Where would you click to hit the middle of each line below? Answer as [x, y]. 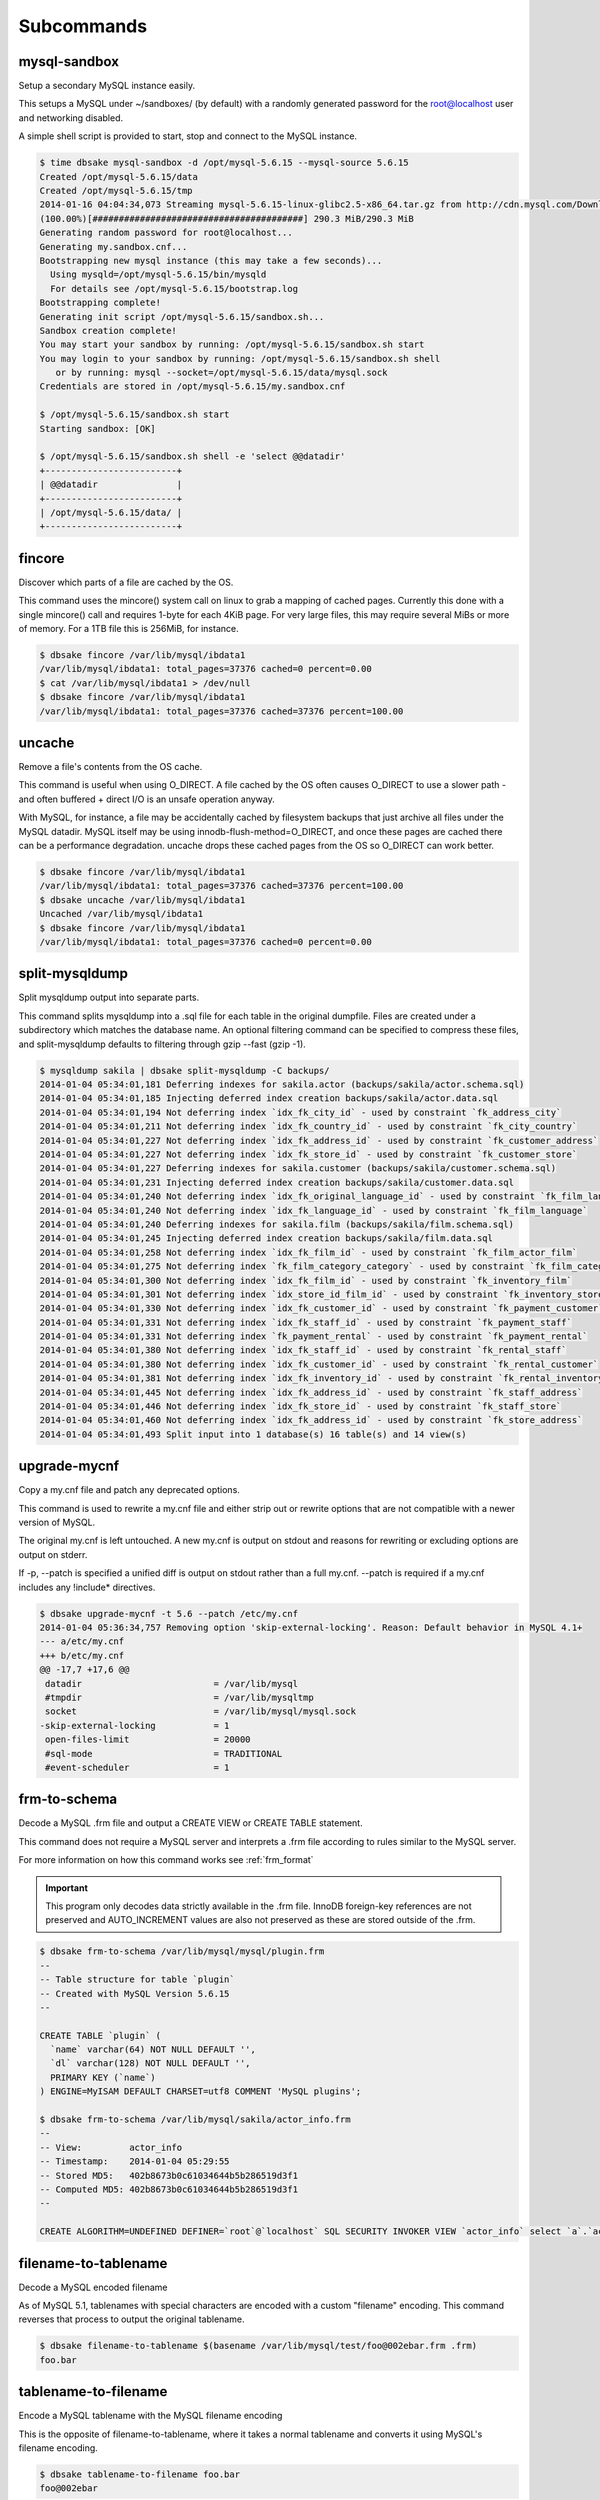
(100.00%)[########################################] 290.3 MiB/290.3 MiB [227, 218]
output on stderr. [53, 1554]
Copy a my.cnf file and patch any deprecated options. [129, 1490]
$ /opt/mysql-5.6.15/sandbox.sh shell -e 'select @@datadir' [192, 456]
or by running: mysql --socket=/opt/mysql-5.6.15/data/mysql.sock [221, 373]
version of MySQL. [57, 1522]
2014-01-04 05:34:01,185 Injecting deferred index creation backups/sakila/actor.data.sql [269, 1098]
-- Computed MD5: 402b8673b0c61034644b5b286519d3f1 [169, 2189]
